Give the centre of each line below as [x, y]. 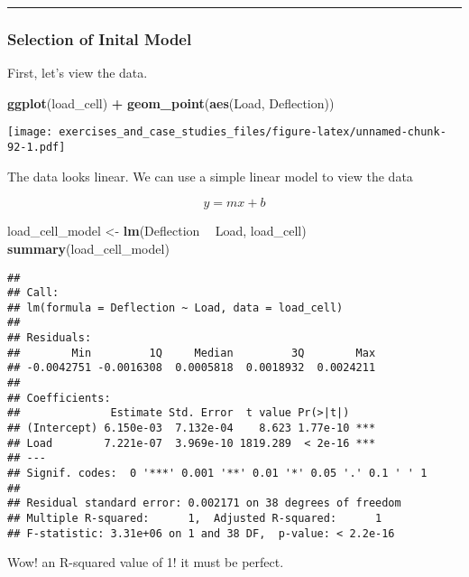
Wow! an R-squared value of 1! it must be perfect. [146, 562]
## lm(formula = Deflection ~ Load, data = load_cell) [175, 307]
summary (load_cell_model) [88, 248]
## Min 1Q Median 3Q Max [192, 353]
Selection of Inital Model [100, 38]
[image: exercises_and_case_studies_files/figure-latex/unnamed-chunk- [227, 132]
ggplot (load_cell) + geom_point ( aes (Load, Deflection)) [171, 102]
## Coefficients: [59, 398]
